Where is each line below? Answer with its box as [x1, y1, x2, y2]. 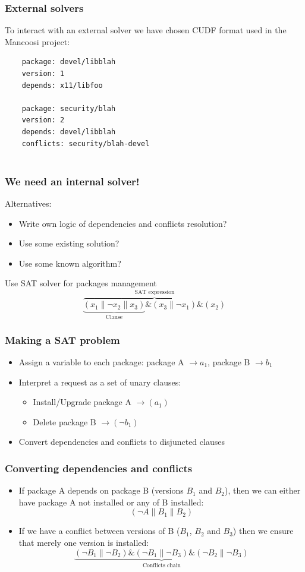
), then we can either [224, 484, 301, 497]
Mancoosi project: [5, 35, 70, 48]
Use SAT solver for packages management [5, 277, 157, 289]
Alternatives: [5, 197, 52, 209]
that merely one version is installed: [18, 536, 149, 548]
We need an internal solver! [5, 173, 140, 188]
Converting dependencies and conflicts [5, 460, 193, 475]
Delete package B [33, 415, 96, 428]
